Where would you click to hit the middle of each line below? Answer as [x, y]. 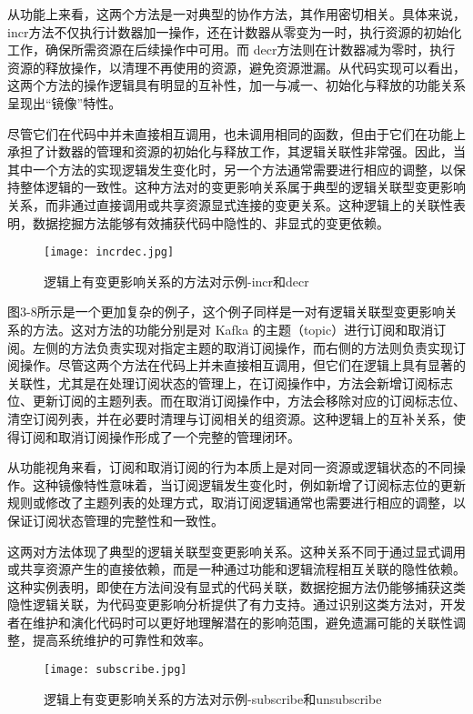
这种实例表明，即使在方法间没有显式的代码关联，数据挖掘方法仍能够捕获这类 [236, 586]
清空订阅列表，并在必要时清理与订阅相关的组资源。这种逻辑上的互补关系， [230, 418]
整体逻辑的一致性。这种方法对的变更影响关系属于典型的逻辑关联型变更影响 [242, 187]
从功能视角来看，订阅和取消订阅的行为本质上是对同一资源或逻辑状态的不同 [230, 467]
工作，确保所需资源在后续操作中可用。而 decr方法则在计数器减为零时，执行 [231, 50]
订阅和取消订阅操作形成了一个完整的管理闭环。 [160, 436]
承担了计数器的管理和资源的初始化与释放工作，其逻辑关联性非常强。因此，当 [236, 151]
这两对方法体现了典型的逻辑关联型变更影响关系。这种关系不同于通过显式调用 [236, 551]
